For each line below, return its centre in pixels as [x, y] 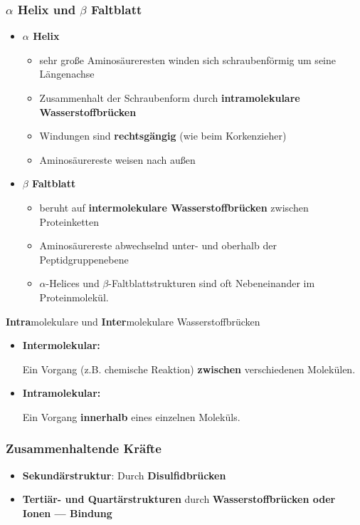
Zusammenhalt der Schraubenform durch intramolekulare [170, 98]
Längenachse [67, 74]
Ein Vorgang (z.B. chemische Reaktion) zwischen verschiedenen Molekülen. [189, 369]
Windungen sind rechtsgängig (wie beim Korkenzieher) [163, 136]
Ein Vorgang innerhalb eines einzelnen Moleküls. [131, 416]
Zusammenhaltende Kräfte [84, 448]
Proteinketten [69, 221]
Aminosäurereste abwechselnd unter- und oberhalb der [158, 245]
